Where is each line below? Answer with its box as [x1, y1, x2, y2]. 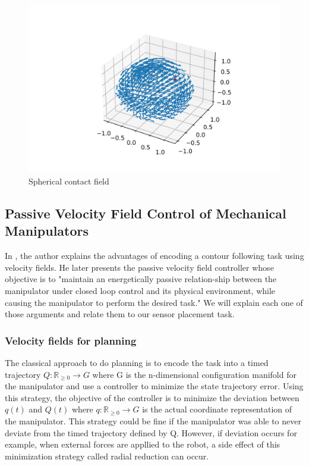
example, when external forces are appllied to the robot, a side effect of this [5, 438, 280, 451]
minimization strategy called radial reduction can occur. [5, 449, 209, 462]
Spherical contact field [29, 174, 109, 187]
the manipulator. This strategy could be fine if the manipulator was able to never [5, 414, 301, 427]
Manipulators [5, 221, 89, 240]
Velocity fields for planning [5, 333, 137, 348]
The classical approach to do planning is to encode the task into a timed [5, 356, 269, 368]
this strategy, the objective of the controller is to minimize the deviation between [5, 391, 299, 404]
